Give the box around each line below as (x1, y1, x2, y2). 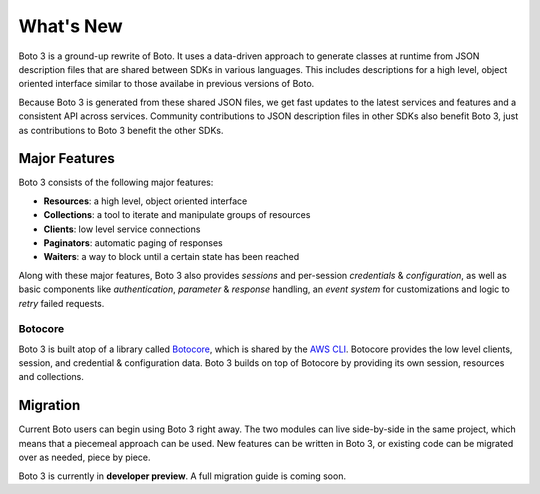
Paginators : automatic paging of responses (43, 236, 224, 249)
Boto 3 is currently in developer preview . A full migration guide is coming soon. (18, 470, 347, 482)
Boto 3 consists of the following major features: (18, 176, 214, 189)
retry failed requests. (18, 297, 105, 309)
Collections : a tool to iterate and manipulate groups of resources (43, 209, 311, 221)
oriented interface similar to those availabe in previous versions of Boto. (18, 78, 315, 90)
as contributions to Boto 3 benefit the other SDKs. (18, 124, 224, 136)
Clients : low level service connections (43, 223, 201, 235)
